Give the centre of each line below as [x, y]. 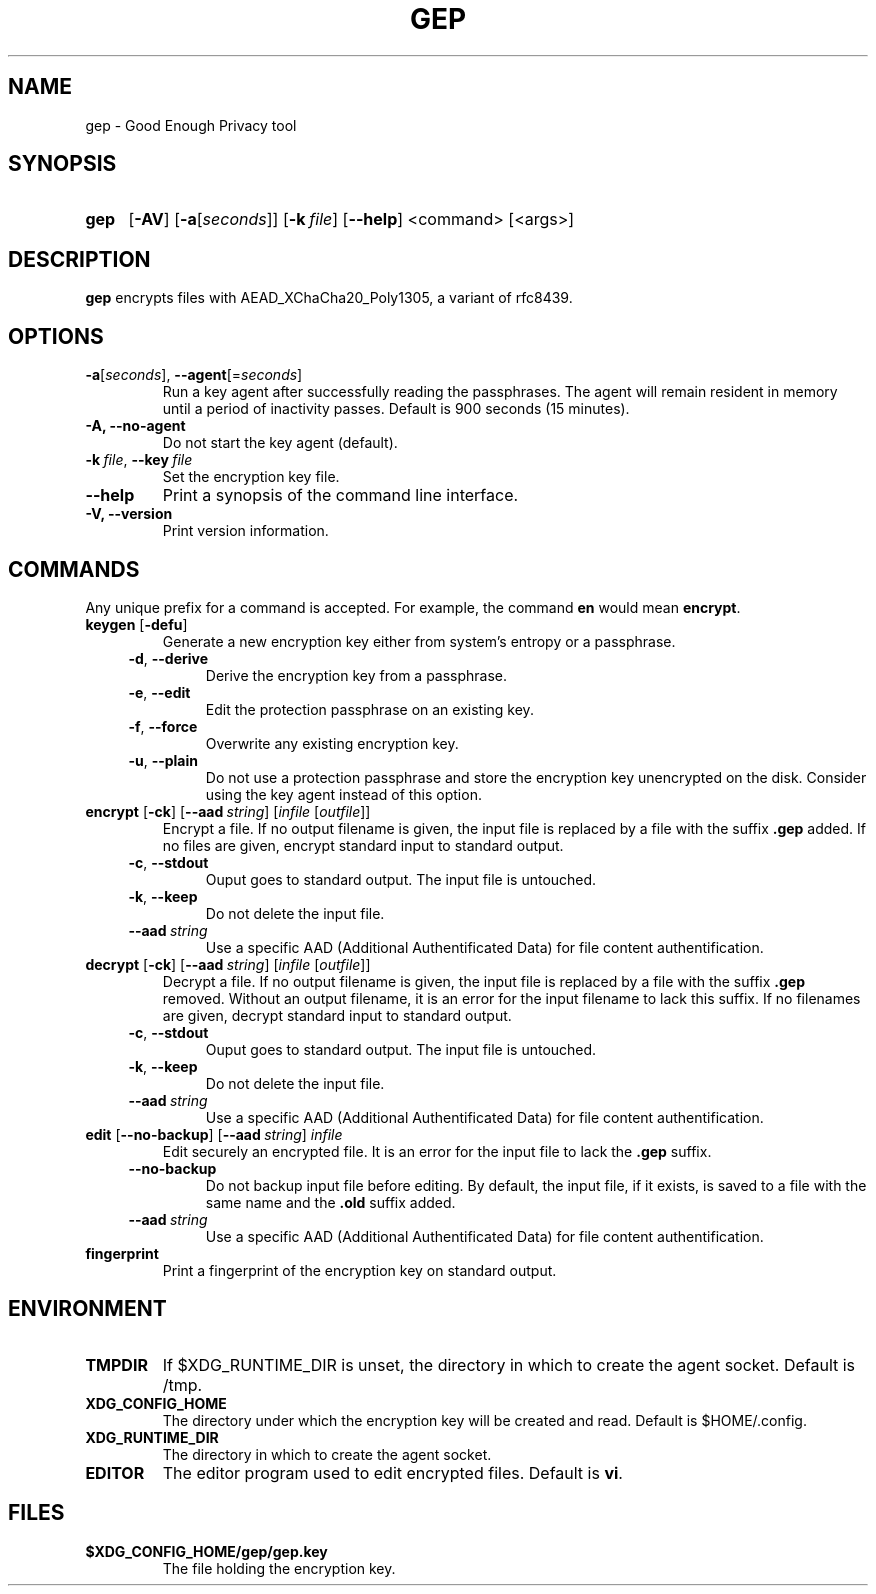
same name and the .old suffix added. [330, 1202]
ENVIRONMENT [87, 1309]
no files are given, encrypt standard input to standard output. [363, 845]
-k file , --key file [139, 460]
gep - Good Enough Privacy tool [191, 125]
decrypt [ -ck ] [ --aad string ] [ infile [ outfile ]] [228, 964]
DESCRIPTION [79, 259]
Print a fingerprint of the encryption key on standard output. [359, 1270]
